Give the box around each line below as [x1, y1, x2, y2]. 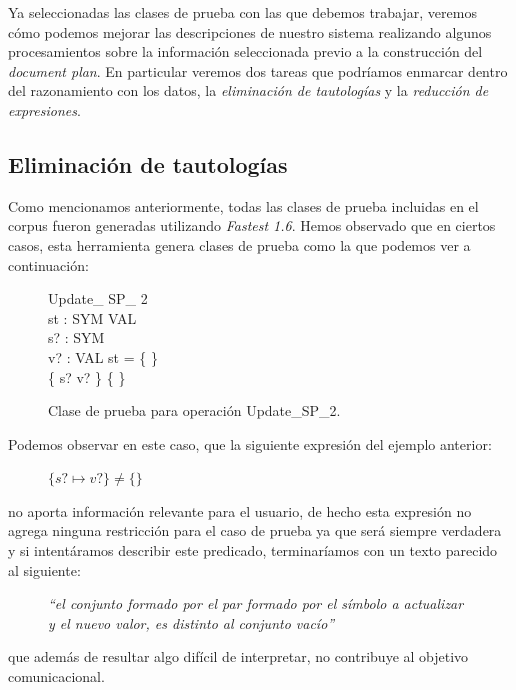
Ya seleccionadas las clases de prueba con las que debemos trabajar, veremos [8, 2, 477, 22]
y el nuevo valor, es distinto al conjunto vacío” [48, 612, 335, 633]
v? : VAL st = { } [48, 346, 158, 367]
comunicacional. [8, 666, 105, 687]
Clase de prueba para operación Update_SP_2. [48, 400, 341, 421]
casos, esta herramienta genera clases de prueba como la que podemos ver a [8, 234, 471, 255]
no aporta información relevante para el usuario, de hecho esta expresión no [8, 500, 472, 521]
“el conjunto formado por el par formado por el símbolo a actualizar [48, 593, 464, 614]
